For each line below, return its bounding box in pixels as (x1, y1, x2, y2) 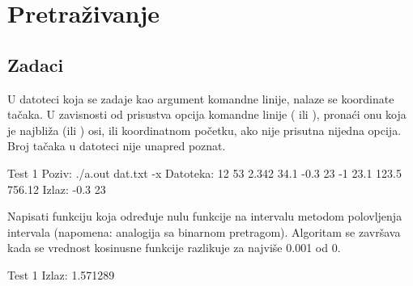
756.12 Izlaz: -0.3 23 (7, 180, 106, 197)
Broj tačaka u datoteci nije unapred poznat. (7, 137, 226, 154)
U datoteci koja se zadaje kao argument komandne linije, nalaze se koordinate (7, 90, 394, 107)
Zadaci (7, 52, 64, 77)
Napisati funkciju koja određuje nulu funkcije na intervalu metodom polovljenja (7, 208, 402, 225)
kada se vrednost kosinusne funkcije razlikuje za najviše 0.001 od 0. (7, 239, 341, 256)
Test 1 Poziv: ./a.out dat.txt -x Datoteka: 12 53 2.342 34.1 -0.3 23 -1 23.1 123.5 (7, 164, 402, 181)
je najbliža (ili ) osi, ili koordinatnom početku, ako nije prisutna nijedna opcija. (7, 121, 402, 138)
